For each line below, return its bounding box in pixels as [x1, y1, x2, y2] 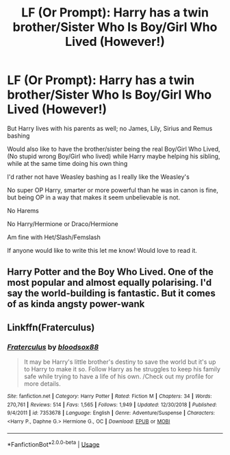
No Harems [7, 206, 39, 214]
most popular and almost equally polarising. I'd [7, 277, 212, 288]
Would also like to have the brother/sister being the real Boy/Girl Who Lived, [7, 145, 220, 153]
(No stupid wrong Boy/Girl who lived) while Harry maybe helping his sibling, [7, 152, 220, 160]
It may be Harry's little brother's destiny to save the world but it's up [23, 358, 216, 366]
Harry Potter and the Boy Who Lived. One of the [7, 266, 214, 278]
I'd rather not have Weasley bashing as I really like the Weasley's [7, 173, 190, 181]
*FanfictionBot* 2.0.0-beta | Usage [7, 439, 100, 448]
